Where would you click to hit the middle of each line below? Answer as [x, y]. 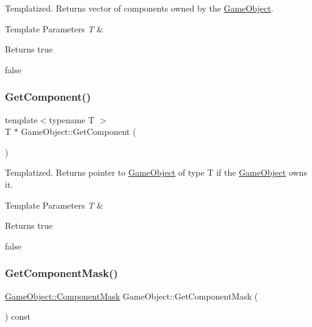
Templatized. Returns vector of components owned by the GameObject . [139, 8]
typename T [72, 119]
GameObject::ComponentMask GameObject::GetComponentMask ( [132, 296]
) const [18, 316]
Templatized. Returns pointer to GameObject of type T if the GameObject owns [156, 172]
